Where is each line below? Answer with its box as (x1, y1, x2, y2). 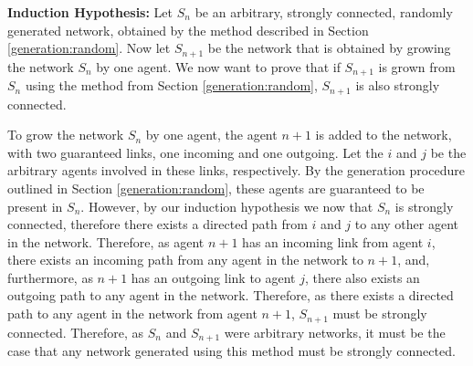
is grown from (378, 57, 456, 76)
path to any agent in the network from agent (7, 304, 258, 323)
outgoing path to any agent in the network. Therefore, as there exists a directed (7, 286, 454, 305)
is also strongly (355, 76, 440, 95)
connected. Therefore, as (7, 322, 144, 341)
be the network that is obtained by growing (207, 38, 451, 58)
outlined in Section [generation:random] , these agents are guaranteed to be (7, 178, 425, 197)
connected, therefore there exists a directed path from (7, 214, 308, 234)
